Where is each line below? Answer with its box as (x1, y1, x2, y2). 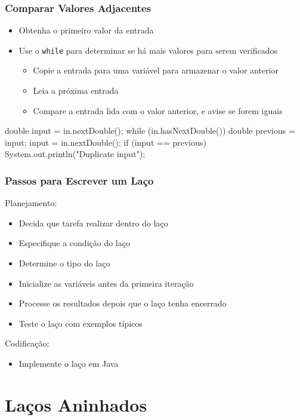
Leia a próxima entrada (33, 84, 119, 97)
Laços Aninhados (5, 392, 147, 416)
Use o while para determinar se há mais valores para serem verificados (18, 44, 277, 56)
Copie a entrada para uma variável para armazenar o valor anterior (33, 64, 279, 76)
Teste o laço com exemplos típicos (18, 317, 143, 329)
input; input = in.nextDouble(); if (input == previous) (5, 136, 206, 148)
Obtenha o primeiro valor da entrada (18, 24, 154, 36)
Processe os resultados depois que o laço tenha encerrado (18, 297, 227, 309)
